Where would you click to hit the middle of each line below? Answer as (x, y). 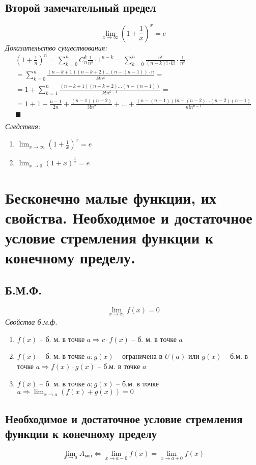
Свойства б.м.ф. (31, 322)
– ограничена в (139, 356)
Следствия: (23, 126)
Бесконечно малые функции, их (111, 197)
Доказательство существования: (56, 47)
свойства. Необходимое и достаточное (129, 217)
